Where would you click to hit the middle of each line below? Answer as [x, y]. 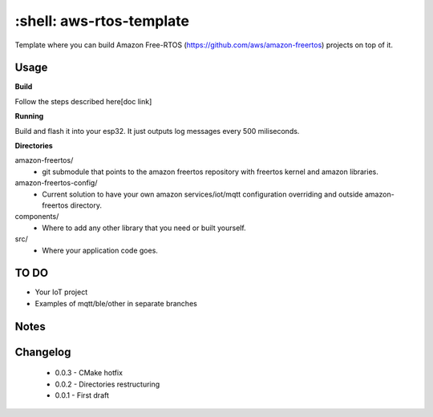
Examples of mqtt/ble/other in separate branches [116, 303]
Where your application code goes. [100, 250]
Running [29, 116]
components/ [37, 217]
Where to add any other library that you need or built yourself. [144, 228]
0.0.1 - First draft [82, 395]
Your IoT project [61, 292]
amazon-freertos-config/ [56, 183]
